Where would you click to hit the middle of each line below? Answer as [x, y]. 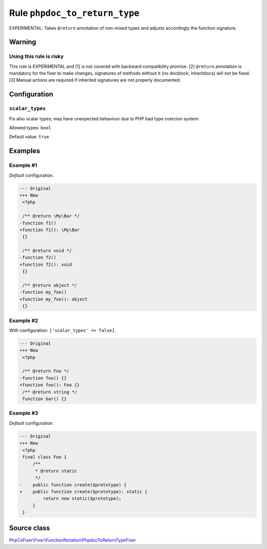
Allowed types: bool [30, 128]
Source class [30, 528]
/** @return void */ [47, 251]
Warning [23, 42]
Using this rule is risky [36, 56]
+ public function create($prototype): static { [84, 492]
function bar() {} [44, 399]
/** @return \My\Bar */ [51, 216]
